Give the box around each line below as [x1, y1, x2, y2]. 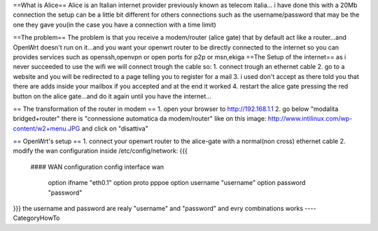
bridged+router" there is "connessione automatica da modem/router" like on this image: [13, 114, 267, 123]
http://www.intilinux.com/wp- [267, 114, 353, 123]
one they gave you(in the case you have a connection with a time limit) [13, 20, 216, 29]
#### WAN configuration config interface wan [30, 163, 164, 171]
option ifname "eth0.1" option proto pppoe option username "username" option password [48, 179, 306, 187]
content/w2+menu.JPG [13, 124, 80, 133]
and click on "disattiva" [81, 124, 148, 133]
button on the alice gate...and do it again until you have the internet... [13, 91, 211, 100]
